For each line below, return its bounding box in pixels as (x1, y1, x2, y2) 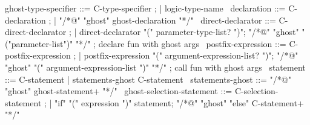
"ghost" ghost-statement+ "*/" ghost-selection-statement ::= (5, 85, 232, 97)
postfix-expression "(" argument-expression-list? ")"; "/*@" (84, 49, 298, 62)
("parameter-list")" (5, 37, 73, 50)
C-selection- (234, 85, 279, 97)
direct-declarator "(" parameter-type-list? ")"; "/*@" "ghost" (79, 25, 299, 38)
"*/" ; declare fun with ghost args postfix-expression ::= (75, 37, 286, 50)
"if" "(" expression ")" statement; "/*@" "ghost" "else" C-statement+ (54, 96, 304, 109)
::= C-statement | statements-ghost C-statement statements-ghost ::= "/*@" (5, 72, 291, 85)
